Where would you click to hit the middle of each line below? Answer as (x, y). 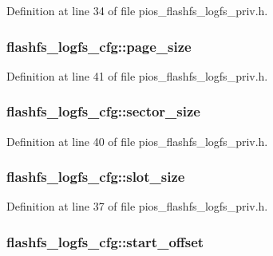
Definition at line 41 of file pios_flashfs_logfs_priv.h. (137, 75)
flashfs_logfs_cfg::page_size (99, 46)
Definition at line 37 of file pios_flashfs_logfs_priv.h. (137, 206)
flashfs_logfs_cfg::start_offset (105, 241)
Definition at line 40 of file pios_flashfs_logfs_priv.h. (137, 141)
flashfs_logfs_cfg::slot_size (96, 177)
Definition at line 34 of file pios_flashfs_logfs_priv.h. (137, 10)
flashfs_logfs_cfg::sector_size (103, 111)
